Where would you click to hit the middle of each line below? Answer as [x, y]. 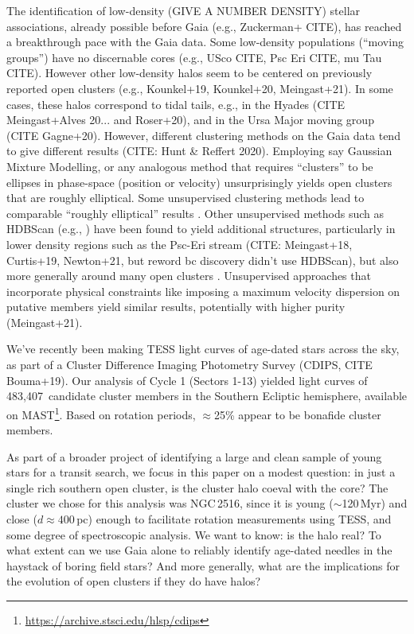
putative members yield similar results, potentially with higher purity [176, 307]
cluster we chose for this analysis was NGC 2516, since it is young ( [170, 503]
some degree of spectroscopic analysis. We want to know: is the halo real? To [194, 534]
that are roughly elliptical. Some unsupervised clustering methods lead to [186, 198]
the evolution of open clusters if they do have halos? [134, 581]
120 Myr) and [375, 503]
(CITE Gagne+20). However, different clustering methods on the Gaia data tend [203, 135]
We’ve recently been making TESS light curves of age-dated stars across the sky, [203, 349]
